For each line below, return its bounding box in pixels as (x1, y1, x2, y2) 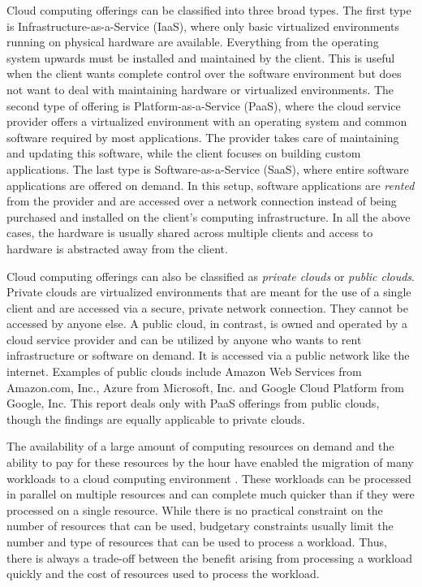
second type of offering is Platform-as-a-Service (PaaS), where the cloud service (6, 97, 401, 114)
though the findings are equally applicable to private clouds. (6, 410, 305, 427)
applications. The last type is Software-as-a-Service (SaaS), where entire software (6, 160, 409, 177)
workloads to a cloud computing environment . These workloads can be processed (6, 469, 411, 486)
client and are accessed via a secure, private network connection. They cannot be (6, 299, 408, 316)
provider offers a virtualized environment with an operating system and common (6, 113, 407, 130)
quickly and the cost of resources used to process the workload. (6, 565, 320, 582)
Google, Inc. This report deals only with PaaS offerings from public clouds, (6, 395, 380, 412)
